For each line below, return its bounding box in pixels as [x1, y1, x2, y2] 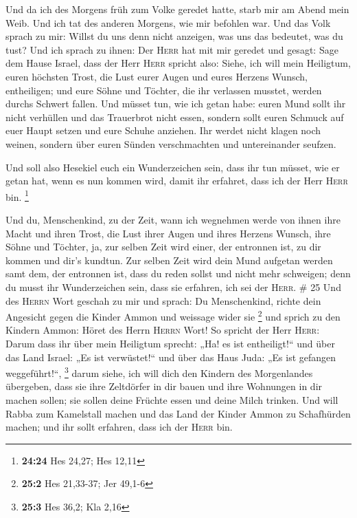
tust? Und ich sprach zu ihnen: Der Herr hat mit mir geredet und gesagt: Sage [5, 42, 338, 56]
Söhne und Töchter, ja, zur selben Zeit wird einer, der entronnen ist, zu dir [5, 239, 321, 254]
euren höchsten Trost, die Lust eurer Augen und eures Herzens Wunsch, [5, 69, 308, 83]
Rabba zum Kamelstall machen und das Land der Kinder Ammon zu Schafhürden [5, 406, 351, 420]
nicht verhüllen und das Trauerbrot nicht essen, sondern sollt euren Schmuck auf [5, 109, 344, 124]
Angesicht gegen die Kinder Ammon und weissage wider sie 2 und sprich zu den [5, 307, 341, 323]
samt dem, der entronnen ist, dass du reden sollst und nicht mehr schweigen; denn [5, 266, 351, 281]
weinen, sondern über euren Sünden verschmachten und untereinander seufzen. [5, 136, 336, 151]
